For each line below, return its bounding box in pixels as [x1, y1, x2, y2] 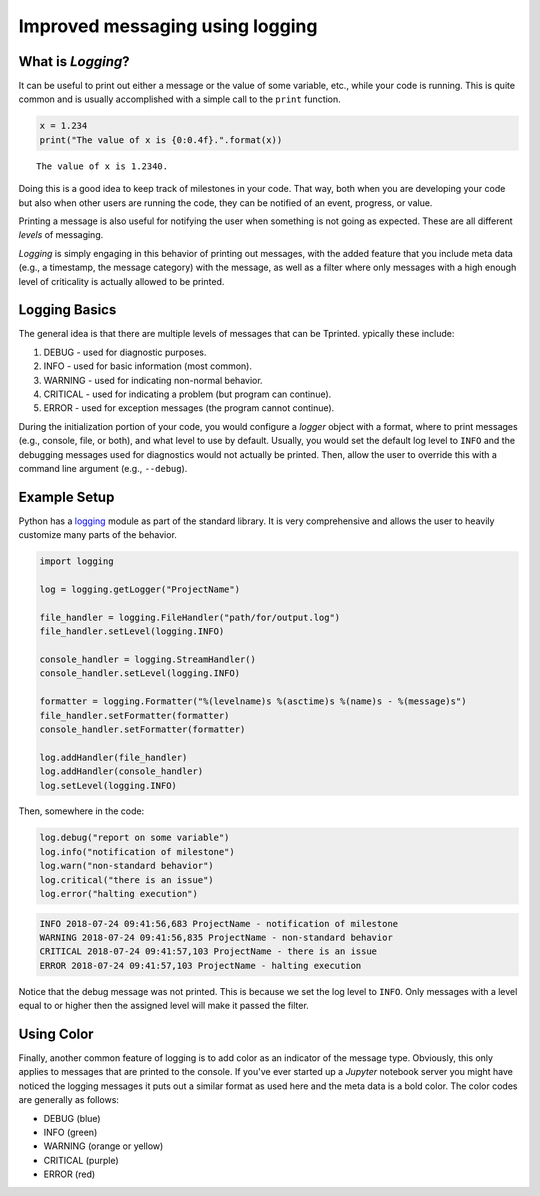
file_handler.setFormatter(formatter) [39, 710, 230, 721]
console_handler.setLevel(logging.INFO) [39, 668, 240, 679]
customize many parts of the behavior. [18, 529, 177, 541]
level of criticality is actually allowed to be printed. [18, 275, 225, 287]
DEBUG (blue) [43, 1112, 101, 1124]
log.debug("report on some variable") [39, 832, 230, 844]
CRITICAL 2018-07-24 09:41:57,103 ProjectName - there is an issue [39, 946, 378, 957]
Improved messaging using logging [18, 15, 318, 37]
